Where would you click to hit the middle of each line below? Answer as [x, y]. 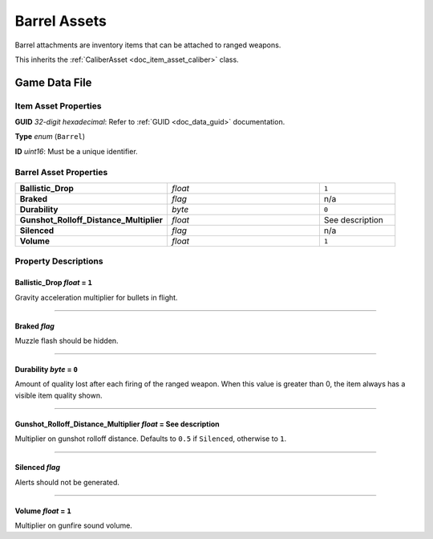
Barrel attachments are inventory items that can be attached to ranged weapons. [148, 45]
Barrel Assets [61, 21]
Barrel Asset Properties [61, 172]
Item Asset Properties [58, 106]
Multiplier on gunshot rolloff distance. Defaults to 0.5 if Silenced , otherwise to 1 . [151, 439]
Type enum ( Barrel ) [50, 137]
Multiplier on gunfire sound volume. [73, 525]
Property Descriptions [59, 261]
